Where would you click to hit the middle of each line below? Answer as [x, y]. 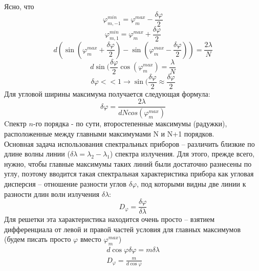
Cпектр [15, 123]
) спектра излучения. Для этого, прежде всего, [182, 154]
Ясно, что [19, 6]
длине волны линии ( [37, 154]
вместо [91, 239]
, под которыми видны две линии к [191, 183]
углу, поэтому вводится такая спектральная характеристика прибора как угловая [129, 174]
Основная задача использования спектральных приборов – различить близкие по [129, 143]
